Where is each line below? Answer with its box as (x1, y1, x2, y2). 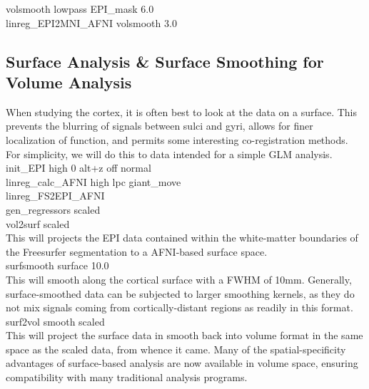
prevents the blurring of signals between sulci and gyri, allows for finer (6, 118, 313, 133)
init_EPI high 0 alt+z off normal (6, 160, 151, 175)
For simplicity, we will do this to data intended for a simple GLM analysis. (6, 146, 333, 161)
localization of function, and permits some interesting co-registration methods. (6, 132, 348, 147)
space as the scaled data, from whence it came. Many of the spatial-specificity (6, 341, 346, 356)
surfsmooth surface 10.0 (6, 258, 109, 273)
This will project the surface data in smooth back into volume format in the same (6, 328, 363, 343)
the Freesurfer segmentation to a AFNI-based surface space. (6, 244, 268, 259)
